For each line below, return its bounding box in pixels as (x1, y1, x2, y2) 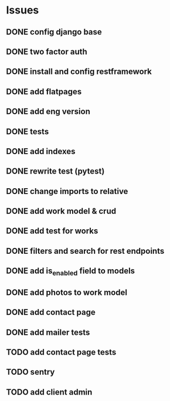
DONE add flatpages (6, 86, 82, 97)
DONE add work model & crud (6, 206, 116, 216)
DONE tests (6, 127, 49, 137)
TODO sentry (6, 367, 55, 377)
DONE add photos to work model (6, 287, 128, 297)
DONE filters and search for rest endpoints (6, 246, 165, 256)
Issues (6, 4, 39, 17)
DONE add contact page (6, 307, 96, 317)
